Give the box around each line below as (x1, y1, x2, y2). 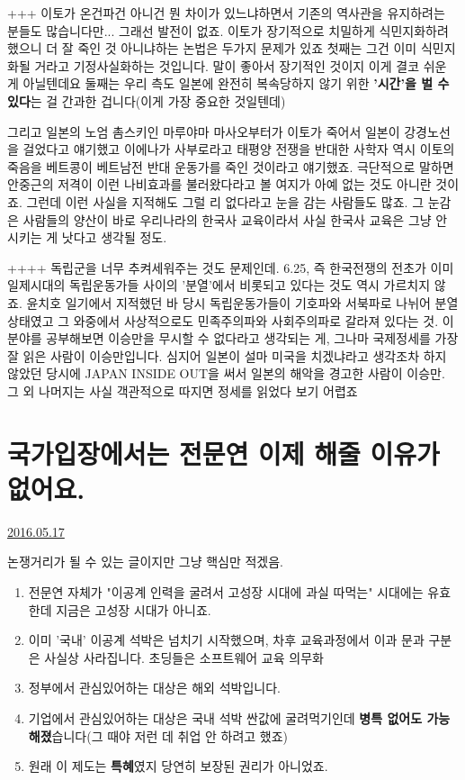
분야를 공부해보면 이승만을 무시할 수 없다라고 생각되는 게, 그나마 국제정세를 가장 (7, 329, 459, 348)
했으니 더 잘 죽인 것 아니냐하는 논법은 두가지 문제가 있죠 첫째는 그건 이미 (7, 39, 417, 58)
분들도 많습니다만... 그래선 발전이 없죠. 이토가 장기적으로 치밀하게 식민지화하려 (7, 21, 449, 40)
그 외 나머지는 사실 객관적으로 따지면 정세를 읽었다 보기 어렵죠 (7, 381, 358, 400)
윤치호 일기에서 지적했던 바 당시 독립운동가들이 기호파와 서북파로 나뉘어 (26, 293, 431, 312)
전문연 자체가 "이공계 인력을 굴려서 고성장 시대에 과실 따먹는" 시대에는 (28, 582, 424, 601)
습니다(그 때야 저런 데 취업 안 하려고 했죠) (51, 726, 289, 745)
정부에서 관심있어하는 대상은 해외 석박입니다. (28, 678, 281, 697)
